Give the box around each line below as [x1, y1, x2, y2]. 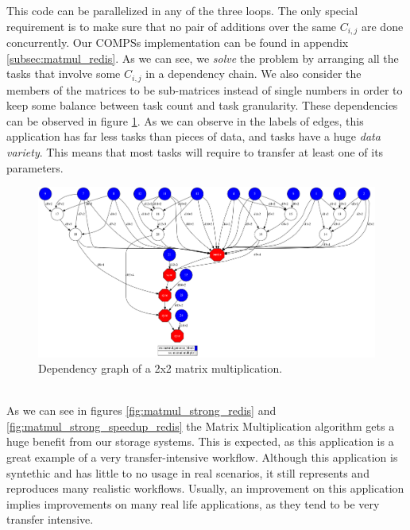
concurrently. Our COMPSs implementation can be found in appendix [6, 34, 349, 51]
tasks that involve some [6, 65, 121, 82]
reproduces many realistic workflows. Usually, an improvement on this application [6, 480, 404, 497]
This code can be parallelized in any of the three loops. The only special [6, 2, 358, 18]
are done [361, 17, 404, 34]
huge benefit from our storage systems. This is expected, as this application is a [6, 433, 394, 450]
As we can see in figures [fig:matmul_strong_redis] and [6, 402, 277, 419]
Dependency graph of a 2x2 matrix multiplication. [38, 360, 283, 377]
